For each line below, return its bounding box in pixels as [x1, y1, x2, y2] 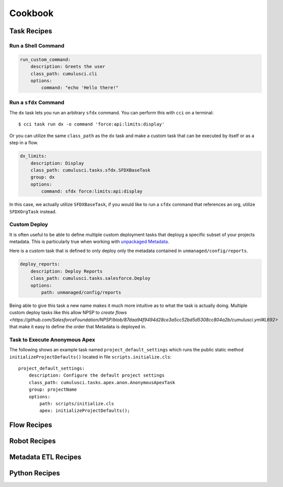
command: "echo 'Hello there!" [41, 85, 119, 91]
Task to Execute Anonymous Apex [9, 336, 95, 343]
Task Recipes [9, 27, 52, 35]
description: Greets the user [30, 64, 105, 70]
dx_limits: [20, 153, 47, 159]
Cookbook [9, 8, 54, 19]
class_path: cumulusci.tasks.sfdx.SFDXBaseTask [30, 167, 151, 173]
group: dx [30, 174, 55, 180]
